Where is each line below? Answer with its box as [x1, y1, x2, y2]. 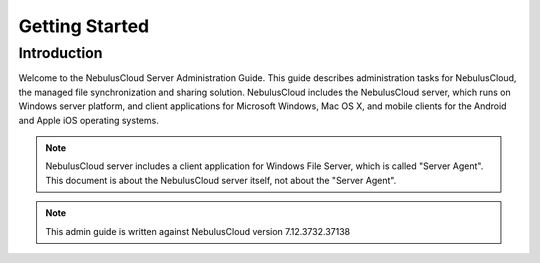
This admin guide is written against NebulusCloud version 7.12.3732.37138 [45, 225, 350, 237]
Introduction [18, 44, 103, 62]
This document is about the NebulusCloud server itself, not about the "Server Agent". [45, 174, 397, 186]
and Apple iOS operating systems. [18, 114, 159, 126]
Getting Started [18, 15, 150, 37]
